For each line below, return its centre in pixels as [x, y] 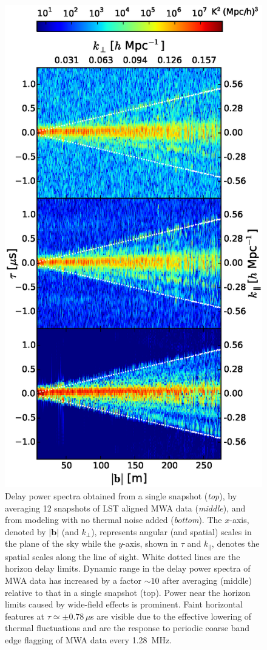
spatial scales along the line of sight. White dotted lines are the [123, 556]
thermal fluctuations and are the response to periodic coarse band [127, 628]
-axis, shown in [150, 543]
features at [25, 616]
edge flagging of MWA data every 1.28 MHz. [88, 639]
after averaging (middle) [207, 580]
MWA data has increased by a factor [73, 580]
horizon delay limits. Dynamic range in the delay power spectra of [128, 568]
